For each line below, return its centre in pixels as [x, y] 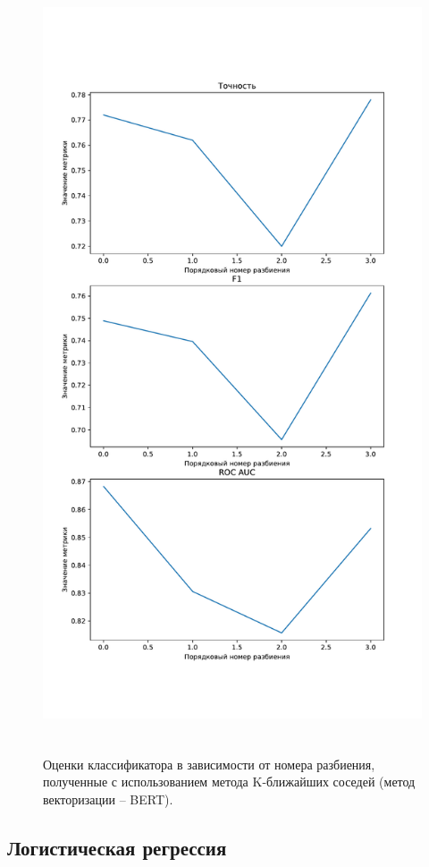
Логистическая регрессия [117, 848]
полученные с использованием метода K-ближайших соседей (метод [229, 782]
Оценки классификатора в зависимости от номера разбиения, [209, 764]
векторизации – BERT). [108, 799]
